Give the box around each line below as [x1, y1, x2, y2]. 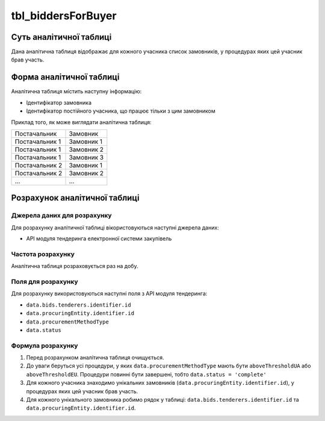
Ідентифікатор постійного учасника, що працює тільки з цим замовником [26, 107, 216, 114]
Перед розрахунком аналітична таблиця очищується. [26, 354, 165, 361]
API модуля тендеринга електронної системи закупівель [26, 235, 172, 242]
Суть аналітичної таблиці [11, 32, 112, 42]
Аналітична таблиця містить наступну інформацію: [11, 88, 142, 95]
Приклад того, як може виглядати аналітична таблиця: [11, 118, 152, 126]
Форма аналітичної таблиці [11, 72, 120, 83]
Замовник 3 [69, 153, 104, 161]
